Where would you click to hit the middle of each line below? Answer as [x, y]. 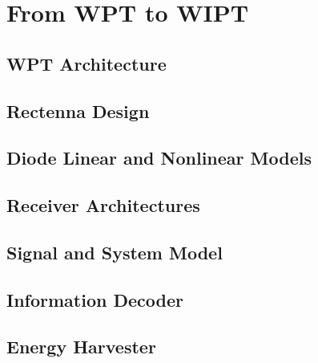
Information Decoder [95, 299]
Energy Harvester [81, 347]
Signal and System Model [115, 252]
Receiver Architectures [103, 205]
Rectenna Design [78, 110]
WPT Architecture [87, 63]
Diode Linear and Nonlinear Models [159, 158]
